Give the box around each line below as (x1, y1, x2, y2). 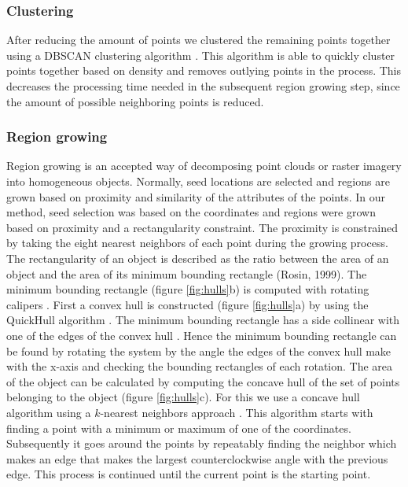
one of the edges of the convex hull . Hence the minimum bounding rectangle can (6, 327, 397, 343)
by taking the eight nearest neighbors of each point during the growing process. (6, 234, 388, 251)
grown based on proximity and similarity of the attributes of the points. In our (6, 188, 385, 205)
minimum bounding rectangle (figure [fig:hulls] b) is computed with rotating (6, 281, 369, 297)
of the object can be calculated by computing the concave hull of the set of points (6, 373, 400, 389)
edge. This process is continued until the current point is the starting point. (6, 466, 371, 482)
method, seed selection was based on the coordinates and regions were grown (6, 204, 376, 220)
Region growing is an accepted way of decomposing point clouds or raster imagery (6, 157, 402, 174)
